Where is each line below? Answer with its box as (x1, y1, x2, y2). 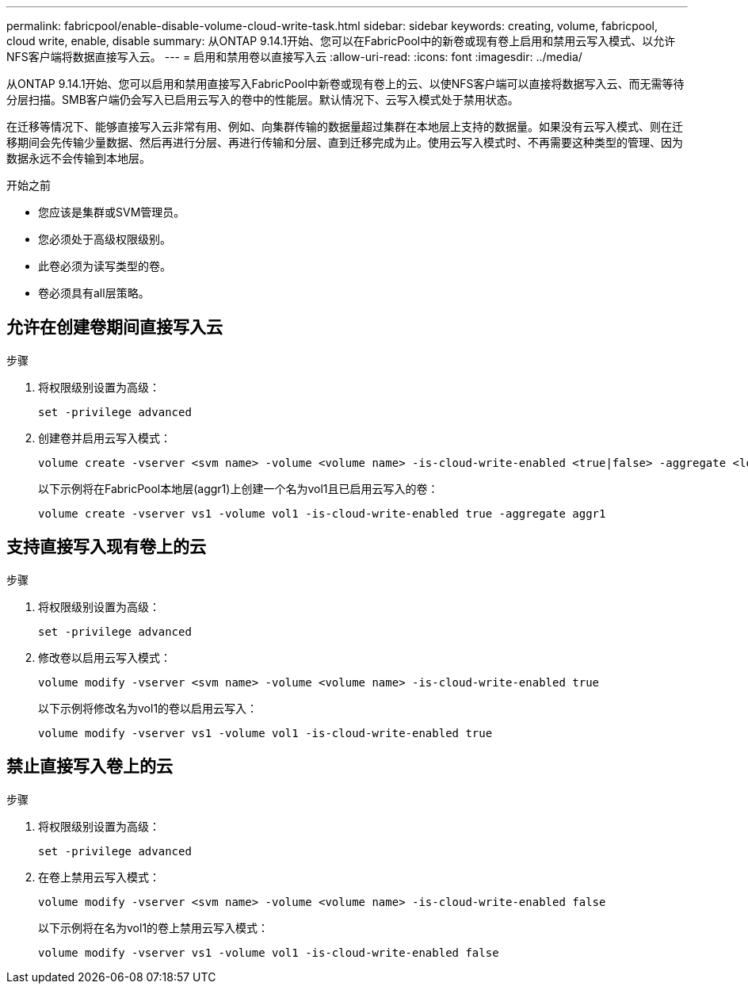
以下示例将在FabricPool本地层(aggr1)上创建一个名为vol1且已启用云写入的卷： (38, 481, 439, 495)
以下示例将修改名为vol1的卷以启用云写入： (38, 701, 258, 715)
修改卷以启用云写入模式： (38, 650, 171, 664)
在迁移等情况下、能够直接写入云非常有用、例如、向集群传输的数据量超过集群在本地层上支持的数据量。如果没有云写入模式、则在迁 (6, 120, 683, 133)
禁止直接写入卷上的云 (6, 756, 173, 777)
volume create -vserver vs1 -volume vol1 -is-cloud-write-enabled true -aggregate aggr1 (38, 506, 606, 520)
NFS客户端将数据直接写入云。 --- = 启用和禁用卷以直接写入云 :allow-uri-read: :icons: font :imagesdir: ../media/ (6, 50, 582, 63)
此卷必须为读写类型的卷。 (38, 259, 171, 273)
